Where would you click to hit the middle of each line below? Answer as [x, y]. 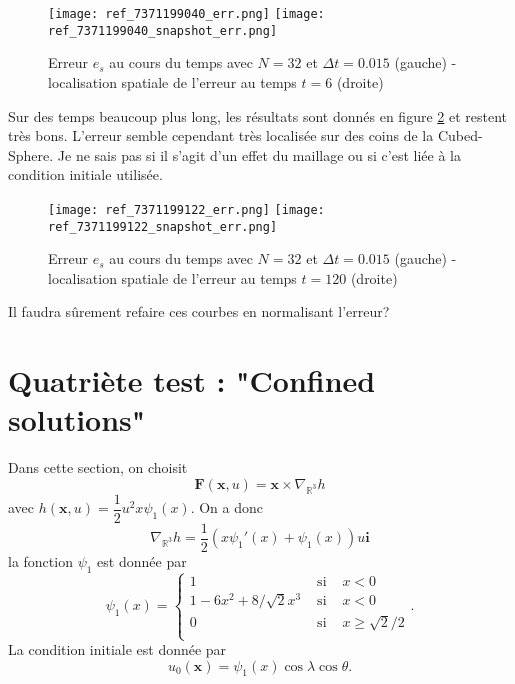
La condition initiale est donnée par [117, 649]
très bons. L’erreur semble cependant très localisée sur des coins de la [221, 135]
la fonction [40, 560]
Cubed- [460, 135]
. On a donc [227, 507]
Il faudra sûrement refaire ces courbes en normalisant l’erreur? [199, 311]
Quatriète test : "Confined [192, 380]
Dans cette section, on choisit [98, 467]
